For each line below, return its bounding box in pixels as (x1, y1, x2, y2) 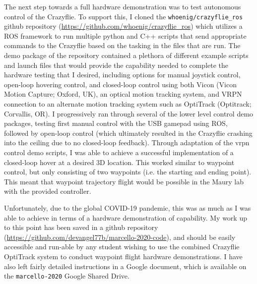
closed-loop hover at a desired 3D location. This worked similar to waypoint (4, 157, 235, 167)
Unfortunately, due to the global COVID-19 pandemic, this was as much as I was (4, 202, 251, 213)
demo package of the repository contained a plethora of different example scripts (4, 50, 249, 60)
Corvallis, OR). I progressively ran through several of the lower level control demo (4, 108, 254, 118)
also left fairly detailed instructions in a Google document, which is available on (4, 261, 247, 271)
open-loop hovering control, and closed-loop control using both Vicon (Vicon (4, 79, 237, 89)
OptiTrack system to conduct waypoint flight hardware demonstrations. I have (4, 251, 243, 261)
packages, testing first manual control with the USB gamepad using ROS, (4, 118, 228, 128)
